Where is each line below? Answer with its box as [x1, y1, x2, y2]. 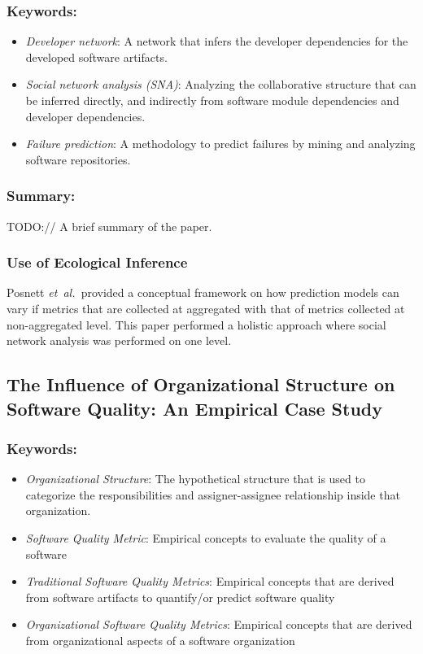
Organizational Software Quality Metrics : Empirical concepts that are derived [25, 616, 412, 633]
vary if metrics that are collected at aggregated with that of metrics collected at [7, 300, 405, 316]
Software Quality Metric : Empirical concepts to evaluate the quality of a [25, 529, 386, 546]
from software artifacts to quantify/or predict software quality [25, 588, 335, 605]
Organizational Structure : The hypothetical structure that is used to [25, 470, 365, 487]
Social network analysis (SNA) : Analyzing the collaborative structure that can [25, 76, 416, 93]
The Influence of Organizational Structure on [7, 372, 395, 397]
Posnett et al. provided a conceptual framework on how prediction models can [7, 284, 399, 301]
